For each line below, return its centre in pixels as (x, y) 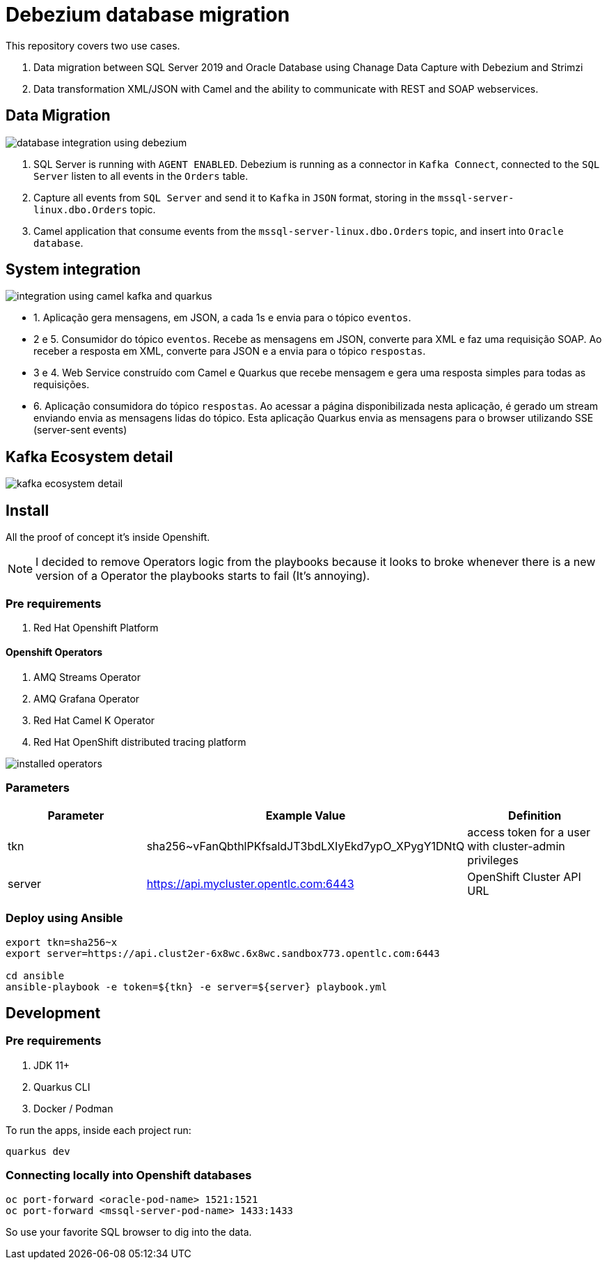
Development (53, 1013)
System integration (73, 270)
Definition (535, 815)
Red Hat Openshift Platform (96, 627)
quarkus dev (38, 1151)
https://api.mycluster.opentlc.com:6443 (250, 883)
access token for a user (529, 832)
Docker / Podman (73, 1108)
